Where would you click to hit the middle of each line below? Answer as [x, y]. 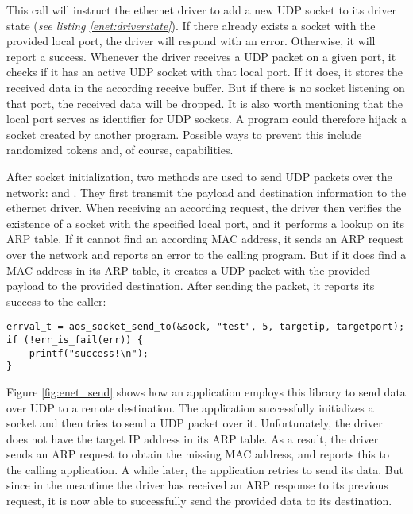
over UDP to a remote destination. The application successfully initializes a [190, 407]
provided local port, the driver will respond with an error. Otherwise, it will [191, 41]
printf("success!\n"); [89, 353]
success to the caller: [56, 301]
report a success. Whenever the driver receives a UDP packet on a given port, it [201, 56]
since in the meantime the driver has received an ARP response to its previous [197, 485]
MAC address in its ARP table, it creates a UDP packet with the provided [189, 270]
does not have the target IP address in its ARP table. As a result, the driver [193, 438]
